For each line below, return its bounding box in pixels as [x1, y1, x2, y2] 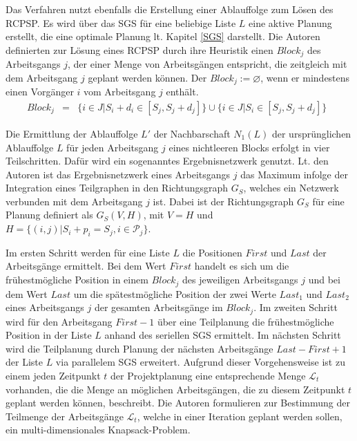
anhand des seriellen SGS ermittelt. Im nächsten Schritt [104, 328, 341, 342]
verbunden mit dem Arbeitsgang [6, 194, 143, 208]
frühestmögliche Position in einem [6, 272, 148, 287]
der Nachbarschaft [153, 126, 231, 140]
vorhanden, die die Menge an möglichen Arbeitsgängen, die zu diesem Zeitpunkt [6, 382, 345, 396]
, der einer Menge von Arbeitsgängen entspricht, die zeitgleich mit [67, 57, 347, 71]
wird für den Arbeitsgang [6, 314, 113, 328]
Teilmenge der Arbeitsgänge [6, 409, 124, 423]
